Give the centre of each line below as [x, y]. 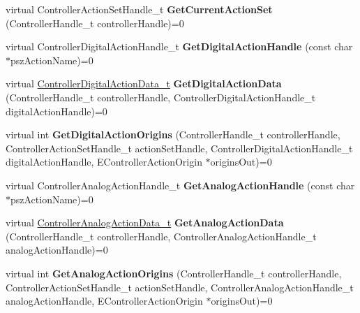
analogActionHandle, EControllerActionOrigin [104, 301]
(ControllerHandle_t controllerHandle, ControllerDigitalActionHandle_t [161, 97]
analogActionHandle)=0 [57, 250]
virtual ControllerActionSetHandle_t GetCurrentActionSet [139, 9]
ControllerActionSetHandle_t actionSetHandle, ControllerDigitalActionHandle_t [179, 148]
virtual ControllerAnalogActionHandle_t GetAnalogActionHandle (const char [180, 185]
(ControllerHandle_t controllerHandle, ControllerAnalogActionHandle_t [161, 236]
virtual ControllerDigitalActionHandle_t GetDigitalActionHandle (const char [179, 46]
